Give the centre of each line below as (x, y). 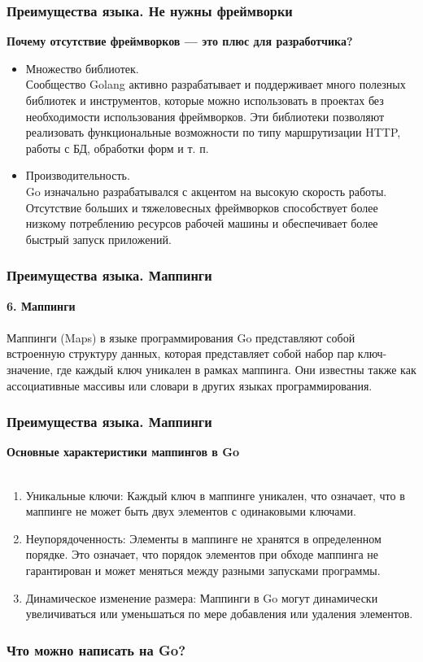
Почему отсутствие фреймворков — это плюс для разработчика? (180, 41)
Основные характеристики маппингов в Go (123, 452)
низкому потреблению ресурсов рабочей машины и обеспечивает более (202, 223)
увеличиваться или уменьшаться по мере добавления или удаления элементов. (219, 614)
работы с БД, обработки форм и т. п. (117, 148)
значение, (30, 369)
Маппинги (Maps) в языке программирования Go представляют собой (181, 337)
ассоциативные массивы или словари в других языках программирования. (190, 385)
